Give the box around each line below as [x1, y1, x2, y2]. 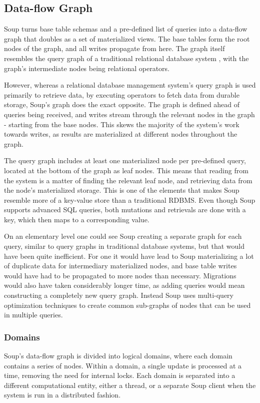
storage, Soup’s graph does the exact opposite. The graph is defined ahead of [4, 99, 240, 110]
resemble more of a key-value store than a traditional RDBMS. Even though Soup [4, 194, 255, 205]
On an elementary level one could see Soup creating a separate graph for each [4, 231, 242, 241]
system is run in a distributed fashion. [4, 389, 121, 400]
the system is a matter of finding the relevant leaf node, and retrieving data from [4, 175, 252, 185]
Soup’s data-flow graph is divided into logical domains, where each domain [4, 350, 232, 361]
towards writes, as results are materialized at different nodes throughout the [4, 129, 237, 139]
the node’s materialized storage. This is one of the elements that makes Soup [4, 185, 239, 195]
